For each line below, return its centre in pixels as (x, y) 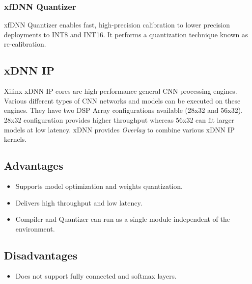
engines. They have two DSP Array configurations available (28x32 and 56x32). (124, 110)
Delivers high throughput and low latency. (79, 202)
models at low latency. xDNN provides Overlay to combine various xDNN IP (119, 129)
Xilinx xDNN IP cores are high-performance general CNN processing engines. (121, 91)
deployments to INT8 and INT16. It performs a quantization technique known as (126, 34)
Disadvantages (41, 255)
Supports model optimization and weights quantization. (99, 186)
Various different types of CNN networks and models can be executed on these (122, 100)
